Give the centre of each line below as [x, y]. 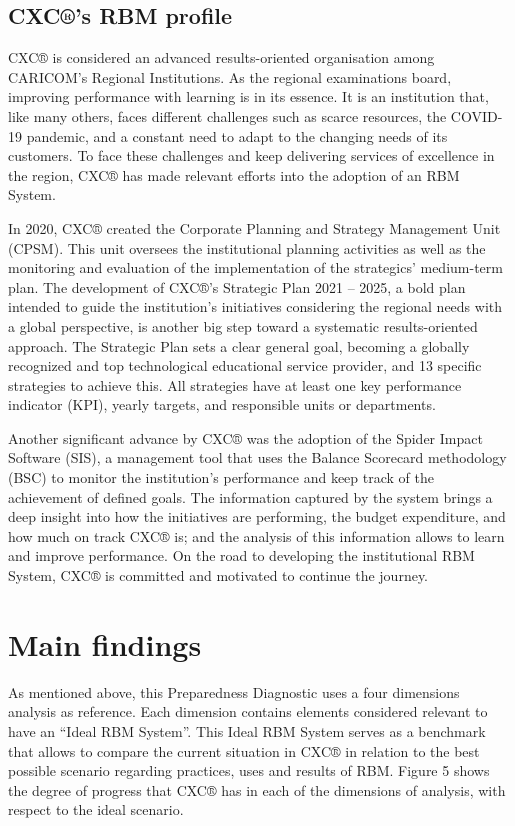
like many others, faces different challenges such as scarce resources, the [227, 115]
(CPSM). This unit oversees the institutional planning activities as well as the [247, 247]
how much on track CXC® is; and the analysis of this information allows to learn [256, 535]
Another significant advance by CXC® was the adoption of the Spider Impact [245, 437]
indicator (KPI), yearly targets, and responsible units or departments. [222, 404]
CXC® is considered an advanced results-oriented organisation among [221, 57]
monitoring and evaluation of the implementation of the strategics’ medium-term [255, 267]
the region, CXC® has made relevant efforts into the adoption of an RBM [234, 174]
